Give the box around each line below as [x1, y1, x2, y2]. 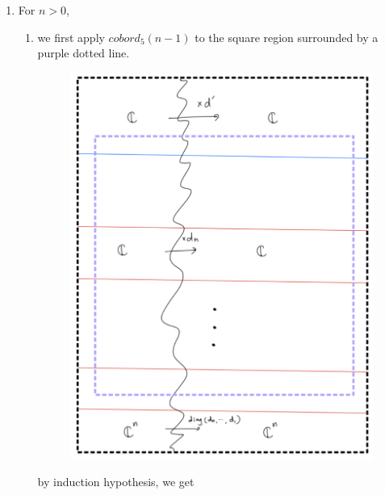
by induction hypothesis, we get [37, 473, 195, 490]
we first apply [37, 28, 105, 45]
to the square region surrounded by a [195, 28, 379, 45]
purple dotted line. [37, 44, 130, 61]
